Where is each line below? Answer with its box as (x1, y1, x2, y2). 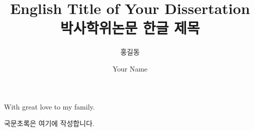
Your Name (112, 63, 147, 73)
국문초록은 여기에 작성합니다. (4, 118, 94, 128)
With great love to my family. (4, 101, 95, 111)
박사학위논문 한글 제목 (60, 17, 200, 38)
